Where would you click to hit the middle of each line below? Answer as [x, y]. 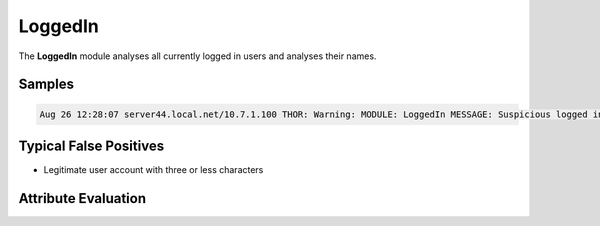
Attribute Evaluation [82, 198]
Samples [46, 84]
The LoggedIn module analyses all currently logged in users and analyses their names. [197, 56]
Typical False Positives [91, 145]
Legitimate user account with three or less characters [153, 170]
